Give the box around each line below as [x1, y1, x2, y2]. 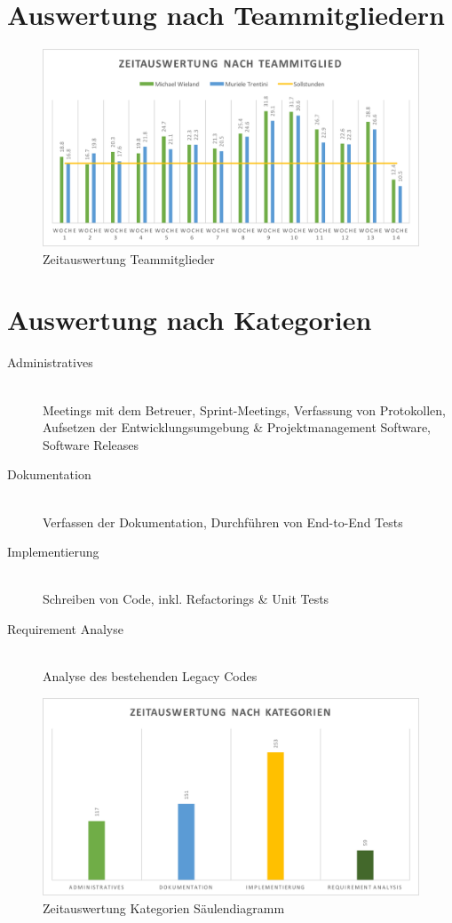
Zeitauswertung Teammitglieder [43, 249, 215, 268]
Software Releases [43, 435, 139, 453]
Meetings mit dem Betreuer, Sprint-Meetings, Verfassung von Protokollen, [43, 400, 446, 419]
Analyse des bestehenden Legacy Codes [43, 667, 258, 686]
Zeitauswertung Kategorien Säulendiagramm [43, 899, 285, 918]
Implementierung [7, 542, 99, 561]
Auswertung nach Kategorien [7, 301, 372, 338]
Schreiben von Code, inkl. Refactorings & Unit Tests [43, 590, 329, 608]
